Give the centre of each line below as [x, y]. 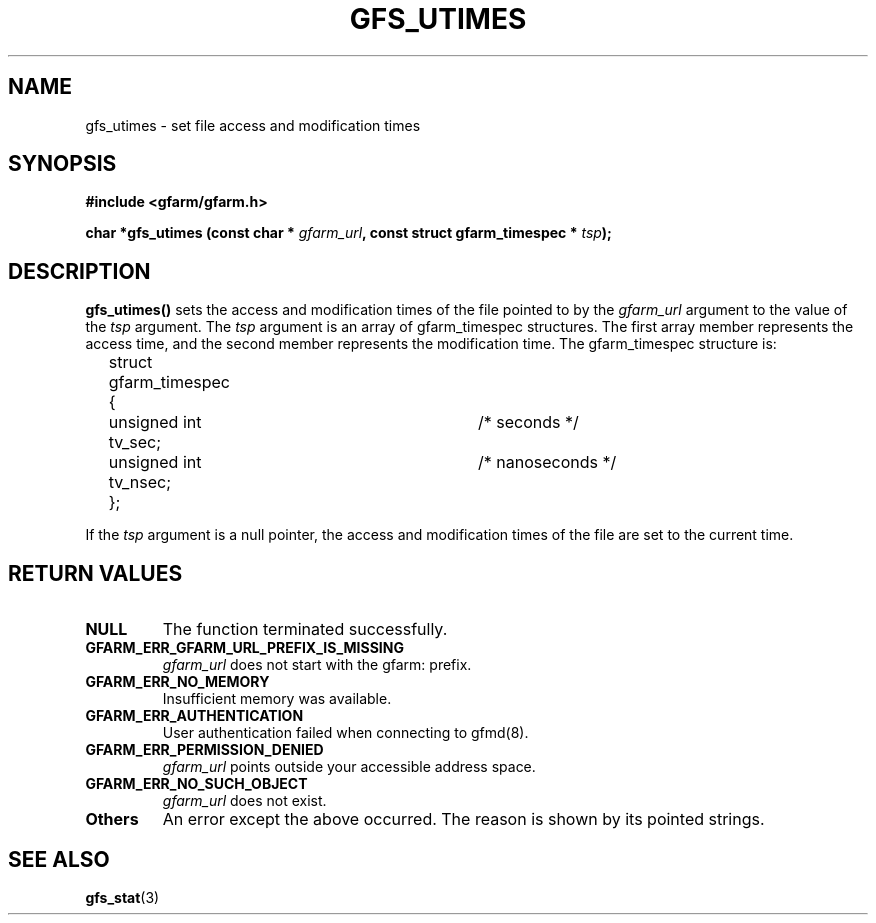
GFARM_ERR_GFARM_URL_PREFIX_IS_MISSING [244, 648]
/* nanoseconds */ [547, 462]
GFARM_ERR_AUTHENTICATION [194, 716]
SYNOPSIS [62, 164]
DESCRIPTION [79, 271]
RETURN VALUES [95, 573]
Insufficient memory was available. [277, 699]
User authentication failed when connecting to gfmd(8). [345, 733]
